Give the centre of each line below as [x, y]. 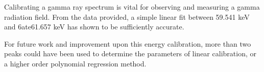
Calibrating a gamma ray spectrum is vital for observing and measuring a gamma [132, 7]
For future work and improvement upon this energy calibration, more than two [128, 43]
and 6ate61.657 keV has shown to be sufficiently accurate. [94, 27]
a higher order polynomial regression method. [75, 63]
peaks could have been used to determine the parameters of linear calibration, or [130, 53]
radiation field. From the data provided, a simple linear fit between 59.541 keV [127, 16]
